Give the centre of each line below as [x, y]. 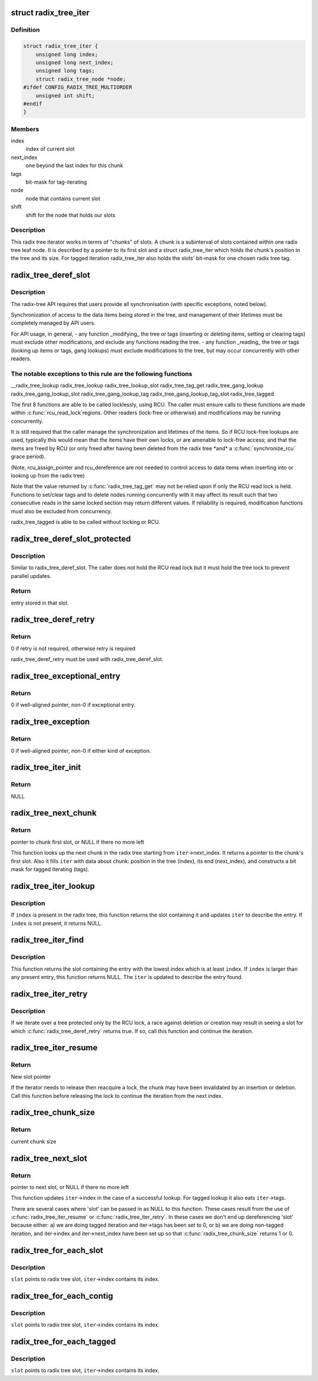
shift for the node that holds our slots [71, 215]
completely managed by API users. [53, 323]
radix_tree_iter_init [46, 767]
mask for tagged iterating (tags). [50, 869]
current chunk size [34, 1141]
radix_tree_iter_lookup [53, 886]
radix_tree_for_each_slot [57, 1250]
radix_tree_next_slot [49, 1158]
